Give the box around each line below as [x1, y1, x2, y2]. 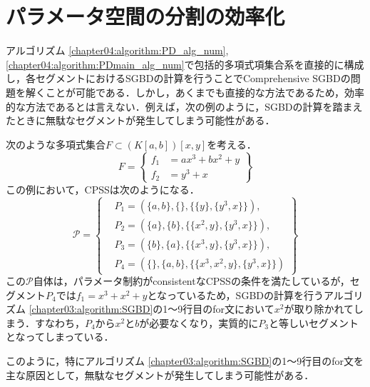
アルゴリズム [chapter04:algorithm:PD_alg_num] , [6, 43, 229, 58]
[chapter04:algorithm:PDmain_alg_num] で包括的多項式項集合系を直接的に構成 [6, 56, 364, 71]
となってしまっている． [6, 329, 114, 344]
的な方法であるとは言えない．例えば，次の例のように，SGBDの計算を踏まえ [6, 99, 363, 114]
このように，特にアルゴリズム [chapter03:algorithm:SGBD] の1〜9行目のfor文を [6, 353, 364, 368]
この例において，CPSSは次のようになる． [6, 181, 200, 196]
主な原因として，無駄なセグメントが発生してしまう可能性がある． [6, 367, 314, 382]
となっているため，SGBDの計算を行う [147, 287, 324, 302]
